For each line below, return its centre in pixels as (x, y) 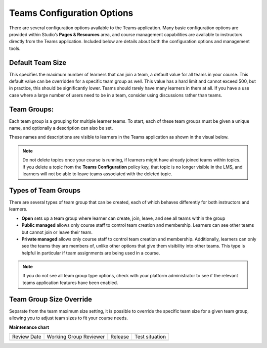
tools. (15, 48)
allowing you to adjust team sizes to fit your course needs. (68, 318)
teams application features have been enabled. (70, 283)
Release (120, 337)
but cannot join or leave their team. (57, 232)
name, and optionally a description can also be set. (61, 128)
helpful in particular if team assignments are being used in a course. (91, 253)
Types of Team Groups (45, 190)
